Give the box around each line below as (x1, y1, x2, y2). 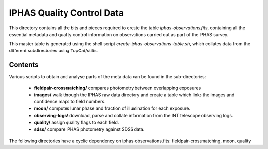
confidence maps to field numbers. (34, 99, 106, 104)
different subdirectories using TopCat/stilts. (9, 48, 98, 53)
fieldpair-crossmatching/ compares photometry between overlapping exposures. (34, 85, 202, 91)
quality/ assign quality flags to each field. (34, 119, 119, 125)
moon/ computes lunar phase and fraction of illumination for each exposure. (34, 105, 191, 111)
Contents (9, 60, 39, 69)
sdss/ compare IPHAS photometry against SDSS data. (34, 126, 145, 132)
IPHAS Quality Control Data (9, 7, 124, 18)
